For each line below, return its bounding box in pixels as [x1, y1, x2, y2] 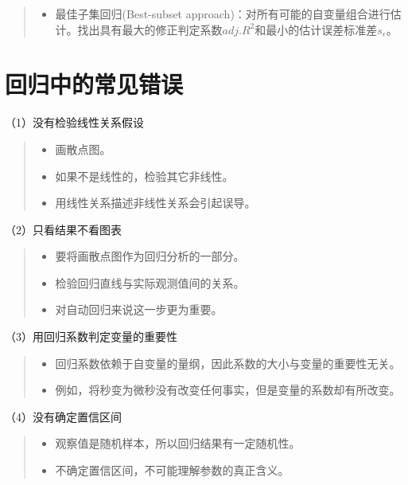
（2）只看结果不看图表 [5, 221, 122, 237]
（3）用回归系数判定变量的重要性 [5, 328, 177, 345]
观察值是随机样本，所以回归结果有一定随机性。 [55, 435, 301, 452]
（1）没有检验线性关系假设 [5, 114, 144, 131]
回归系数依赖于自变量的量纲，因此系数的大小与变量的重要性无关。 [55, 354, 401, 371]
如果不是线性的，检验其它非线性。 [55, 167, 234, 184]
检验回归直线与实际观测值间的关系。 [55, 274, 245, 291]
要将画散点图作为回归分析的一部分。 [55, 248, 245, 264]
